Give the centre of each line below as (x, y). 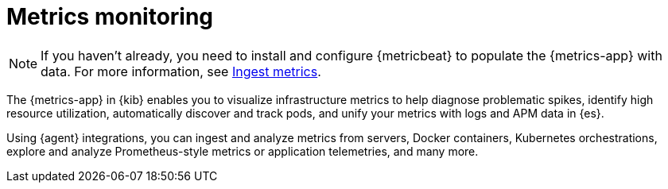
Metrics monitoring (110, 17)
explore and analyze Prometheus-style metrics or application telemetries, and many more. (243, 151)
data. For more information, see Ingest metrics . (181, 71)
